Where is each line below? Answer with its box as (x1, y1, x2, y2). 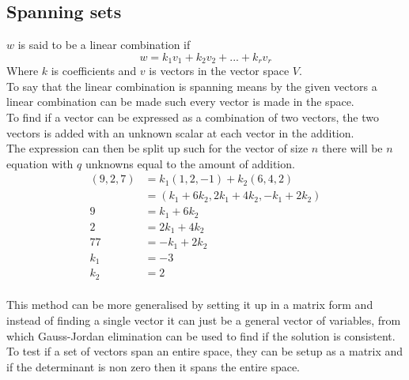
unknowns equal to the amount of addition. (85, 155, 295, 171)
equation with (6, 155, 74, 171)
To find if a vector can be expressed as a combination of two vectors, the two (6, 109, 379, 126)
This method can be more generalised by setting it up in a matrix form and (6, 296, 373, 313)
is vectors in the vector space (149, 62, 290, 79)
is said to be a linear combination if (17, 36, 191, 53)
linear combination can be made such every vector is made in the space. (6, 93, 354, 110)
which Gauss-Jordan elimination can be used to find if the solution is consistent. (6, 327, 396, 344)
